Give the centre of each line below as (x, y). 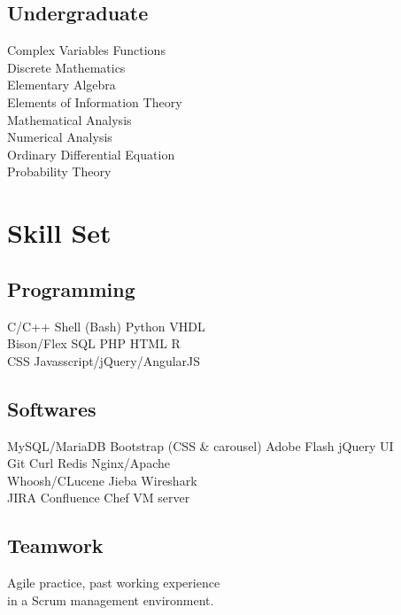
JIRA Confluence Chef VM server (99, 498)
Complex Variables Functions (86, 50)
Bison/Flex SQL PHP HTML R (94, 343)
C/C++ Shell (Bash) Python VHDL (106, 326)
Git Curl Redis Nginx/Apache (89, 463)
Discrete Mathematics (66, 67)
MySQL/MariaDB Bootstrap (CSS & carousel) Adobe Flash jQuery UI (200, 445)
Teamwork (55, 545)
